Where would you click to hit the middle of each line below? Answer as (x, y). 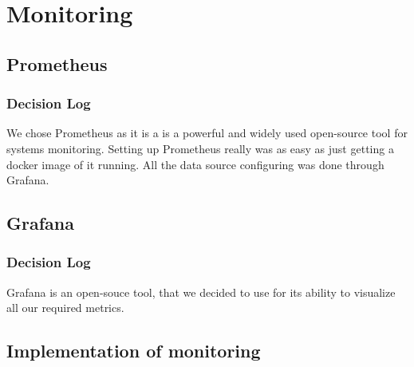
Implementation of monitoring (134, 351)
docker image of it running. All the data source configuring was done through (195, 164)
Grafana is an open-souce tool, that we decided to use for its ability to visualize (201, 292)
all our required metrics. (65, 308)
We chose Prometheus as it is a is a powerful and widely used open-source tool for (207, 133)
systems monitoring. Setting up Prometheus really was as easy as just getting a (200, 148)
